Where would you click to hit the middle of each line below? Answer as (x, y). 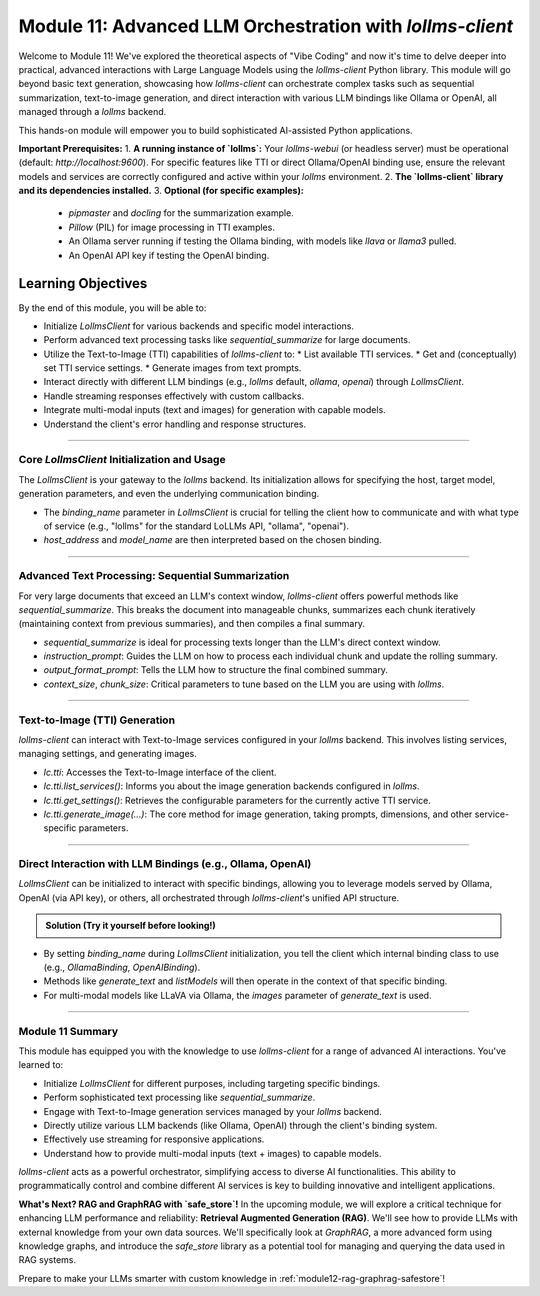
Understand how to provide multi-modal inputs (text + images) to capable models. (212, 1153)
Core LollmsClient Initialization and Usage (122, 460)
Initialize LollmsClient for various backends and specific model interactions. (199, 326)
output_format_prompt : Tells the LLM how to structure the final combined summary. (216, 670)
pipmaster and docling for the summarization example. (181, 213)
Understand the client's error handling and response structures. (175, 424)
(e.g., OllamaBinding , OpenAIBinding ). (122, 967)
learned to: (41, 1065)
